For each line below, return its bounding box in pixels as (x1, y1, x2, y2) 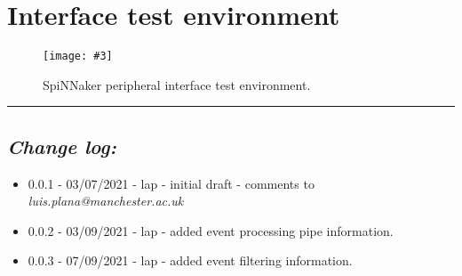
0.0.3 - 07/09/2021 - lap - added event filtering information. (28, 251, 353, 270)
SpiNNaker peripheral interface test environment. (43, 75, 311, 93)
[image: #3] (43, 50, 113, 63)
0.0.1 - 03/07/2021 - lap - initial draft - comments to (28, 174, 315, 192)
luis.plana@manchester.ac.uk (28, 191, 184, 210)
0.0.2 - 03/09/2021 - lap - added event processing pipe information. (28, 221, 394, 239)
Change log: (7, 132, 116, 159)
